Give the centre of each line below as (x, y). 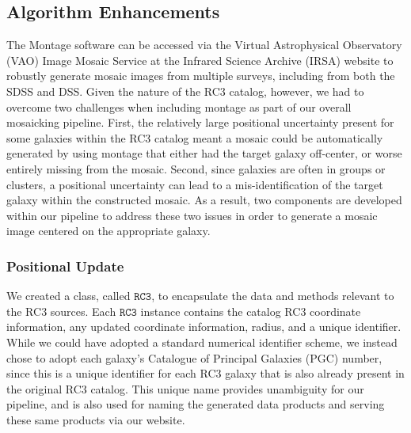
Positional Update (65, 266)
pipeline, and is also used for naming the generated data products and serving (196, 404)
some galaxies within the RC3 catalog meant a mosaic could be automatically (195, 137)
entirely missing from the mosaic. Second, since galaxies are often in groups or (196, 168)
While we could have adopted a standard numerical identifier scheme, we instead (202, 342)
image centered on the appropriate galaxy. (108, 231)
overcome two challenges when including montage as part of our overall (179, 106)
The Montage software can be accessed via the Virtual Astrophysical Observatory (204, 45)
